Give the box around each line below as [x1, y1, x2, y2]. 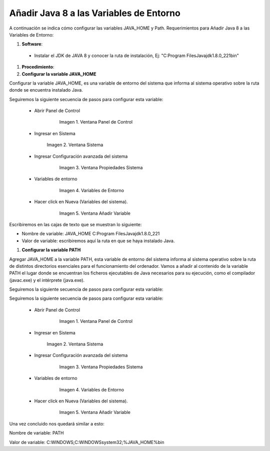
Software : [21, 41, 42, 47]
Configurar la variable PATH [21, 247, 81, 253]
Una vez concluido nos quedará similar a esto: [9, 420, 104, 426]
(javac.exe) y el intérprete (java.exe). [9, 277, 85, 283]
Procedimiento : [21, 64, 54, 70]
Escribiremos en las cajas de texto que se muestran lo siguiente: [9, 221, 142, 227]
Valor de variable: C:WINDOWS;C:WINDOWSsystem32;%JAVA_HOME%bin [9, 439, 164, 445]
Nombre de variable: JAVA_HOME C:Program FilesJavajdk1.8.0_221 [21, 231, 160, 237]
